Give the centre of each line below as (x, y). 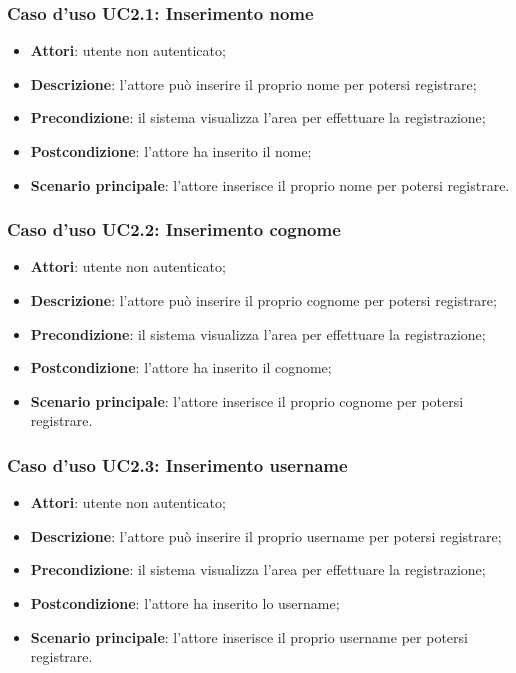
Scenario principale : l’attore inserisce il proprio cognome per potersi (247, 400)
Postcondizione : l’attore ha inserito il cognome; (181, 367)
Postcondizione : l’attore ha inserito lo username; (185, 602)
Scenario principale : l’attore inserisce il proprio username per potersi (249, 636)
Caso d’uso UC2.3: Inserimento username (177, 464)
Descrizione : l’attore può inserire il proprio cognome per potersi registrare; (263, 300)
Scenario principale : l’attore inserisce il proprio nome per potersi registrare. (270, 184)
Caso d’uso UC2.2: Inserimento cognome (174, 229)
